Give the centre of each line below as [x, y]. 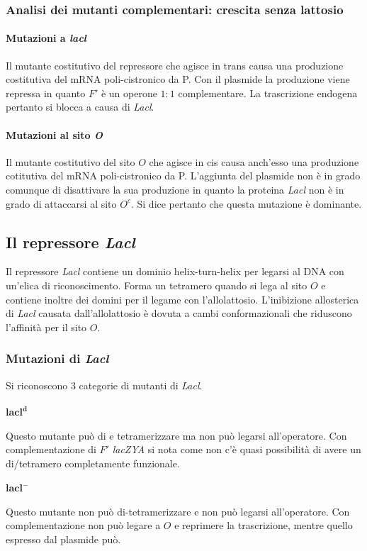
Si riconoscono [37, 385]
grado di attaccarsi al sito [61, 203]
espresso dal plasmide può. [63, 539]
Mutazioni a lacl [46, 38]
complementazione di [51, 449]
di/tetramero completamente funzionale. [93, 463]
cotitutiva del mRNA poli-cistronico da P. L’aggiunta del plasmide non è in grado [183, 176]
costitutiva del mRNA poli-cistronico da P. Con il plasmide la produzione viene [178, 79]
